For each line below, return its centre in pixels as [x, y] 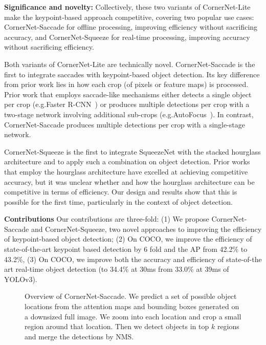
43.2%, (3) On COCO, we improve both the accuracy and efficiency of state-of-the [133, 259]
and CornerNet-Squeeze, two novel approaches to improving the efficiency [146, 229]
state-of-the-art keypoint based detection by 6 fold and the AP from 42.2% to [126, 249]
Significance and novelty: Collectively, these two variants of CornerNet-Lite [127, 7]
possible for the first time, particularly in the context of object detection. [118, 201]
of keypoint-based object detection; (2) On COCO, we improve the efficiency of [128, 239]
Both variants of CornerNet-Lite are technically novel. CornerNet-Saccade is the [130, 64]
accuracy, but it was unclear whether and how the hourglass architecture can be [129, 181]
